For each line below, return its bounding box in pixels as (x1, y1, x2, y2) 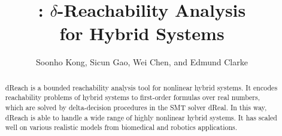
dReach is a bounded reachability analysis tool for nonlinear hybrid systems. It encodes (5, 82, 278, 92)
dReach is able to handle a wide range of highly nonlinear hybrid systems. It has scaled (5, 112, 277, 122)
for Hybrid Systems (59, 21, 225, 46)
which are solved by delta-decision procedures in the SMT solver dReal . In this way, (5, 102, 267, 113)
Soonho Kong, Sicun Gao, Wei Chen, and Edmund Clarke (36, 56, 248, 68)
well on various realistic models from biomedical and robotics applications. (5, 122, 238, 132)
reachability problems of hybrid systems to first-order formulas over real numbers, (5, 92, 260, 102)
